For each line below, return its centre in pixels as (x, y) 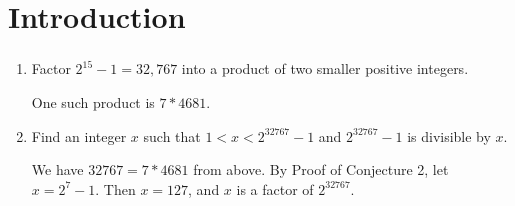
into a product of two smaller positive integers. (325, 68)
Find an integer (79, 135)
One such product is (93, 102)
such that (172, 135)
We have (57, 169)
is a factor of (275, 188)
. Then (115, 188)
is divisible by (449, 135)
